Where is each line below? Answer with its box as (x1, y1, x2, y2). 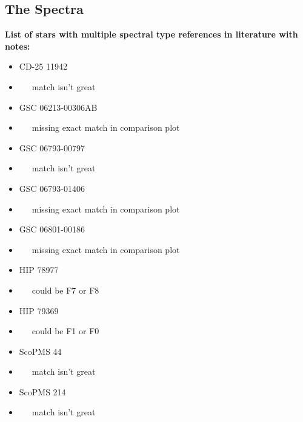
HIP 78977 (19, 263, 59, 276)
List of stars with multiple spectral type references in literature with (5, 28, 298, 41)
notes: (5, 39, 30, 52)
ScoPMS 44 (19, 345, 62, 357)
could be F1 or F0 (32, 325, 99, 337)
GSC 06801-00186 (19, 223, 85, 236)
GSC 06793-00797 (19, 141, 85, 154)
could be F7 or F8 (32, 283, 99, 296)
